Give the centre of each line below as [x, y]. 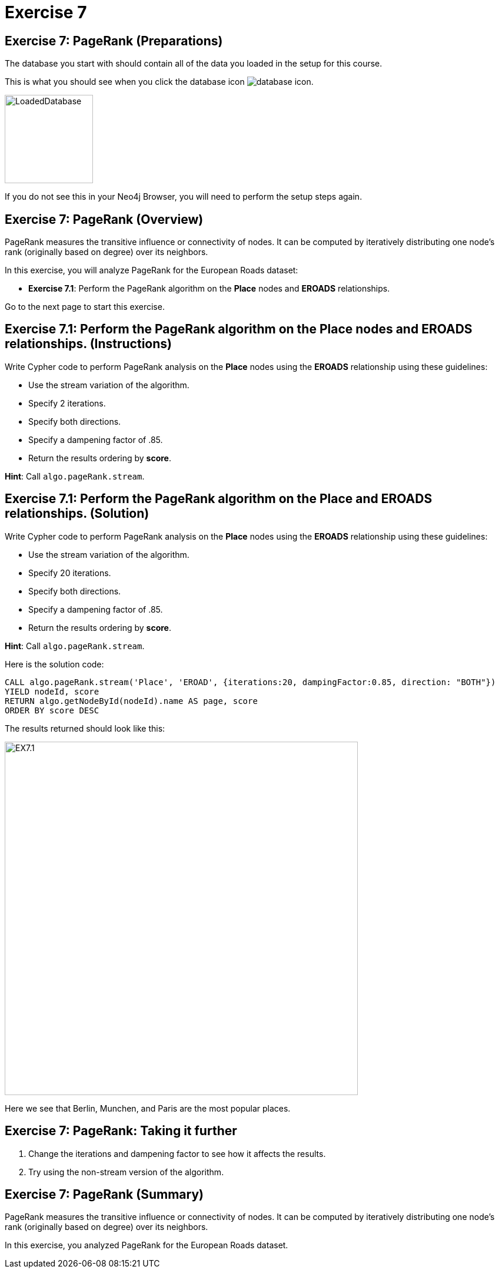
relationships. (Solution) [77, 514]
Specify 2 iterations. [67, 403]
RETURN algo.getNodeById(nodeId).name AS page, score [131, 701]
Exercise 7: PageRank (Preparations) [114, 41]
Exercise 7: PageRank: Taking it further [121, 1131]
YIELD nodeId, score [52, 691]
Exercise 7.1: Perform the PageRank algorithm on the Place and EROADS [219, 499]
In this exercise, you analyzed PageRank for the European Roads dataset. [147, 1245]
